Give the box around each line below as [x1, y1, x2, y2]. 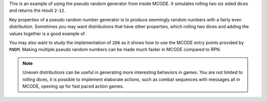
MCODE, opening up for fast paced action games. [22, 83, 124, 89]
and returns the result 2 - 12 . [9, 7, 66, 13]
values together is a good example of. [9, 30, 86, 37]
